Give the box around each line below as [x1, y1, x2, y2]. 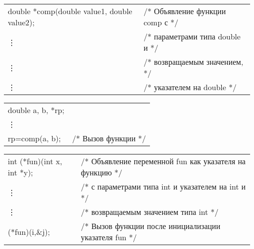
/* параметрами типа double [144, 31, 241, 42]
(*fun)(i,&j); [8, 226, 50, 237]
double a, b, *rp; [8, 104, 64, 115]
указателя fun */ [81, 231, 137, 243]
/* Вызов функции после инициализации [81, 220, 220, 231]
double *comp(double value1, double [8, 5, 132, 17]
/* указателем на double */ [144, 81, 237, 93]
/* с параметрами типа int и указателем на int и [81, 181, 246, 192]
